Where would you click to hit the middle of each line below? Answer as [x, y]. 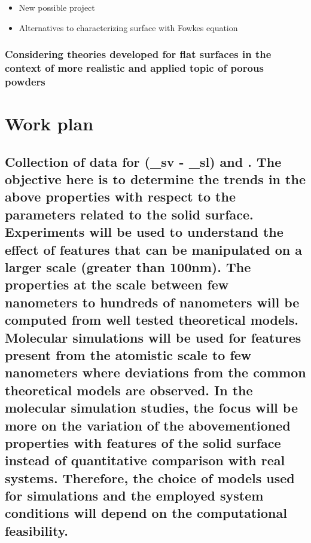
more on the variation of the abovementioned [148, 425]
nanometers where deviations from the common [155, 372]
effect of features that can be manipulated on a [154, 249]
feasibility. [37, 530]
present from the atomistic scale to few [128, 354]
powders [25, 81]
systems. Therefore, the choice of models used [150, 478]
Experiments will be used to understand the [144, 232]
